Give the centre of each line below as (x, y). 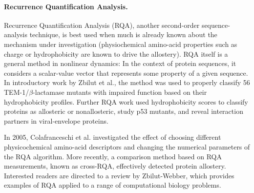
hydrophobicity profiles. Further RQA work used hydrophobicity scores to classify (126, 101)
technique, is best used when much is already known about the (123, 34)
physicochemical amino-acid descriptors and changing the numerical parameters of (127, 146)
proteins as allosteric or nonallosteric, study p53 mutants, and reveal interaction (124, 111)
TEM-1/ (17, 92)
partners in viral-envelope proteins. (56, 120)
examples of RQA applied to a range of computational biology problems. (113, 185)
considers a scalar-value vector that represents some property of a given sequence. (126, 73)
